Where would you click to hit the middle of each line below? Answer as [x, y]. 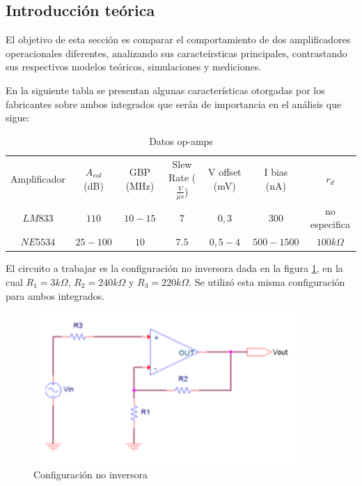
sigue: [18, 117]
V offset [225, 172]
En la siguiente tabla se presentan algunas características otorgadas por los [165, 90]
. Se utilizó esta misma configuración [267, 282]
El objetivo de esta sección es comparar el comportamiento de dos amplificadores [178, 39]
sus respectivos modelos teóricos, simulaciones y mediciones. [134, 67]
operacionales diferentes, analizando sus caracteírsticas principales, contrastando [176, 53]
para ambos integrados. [55, 295]
